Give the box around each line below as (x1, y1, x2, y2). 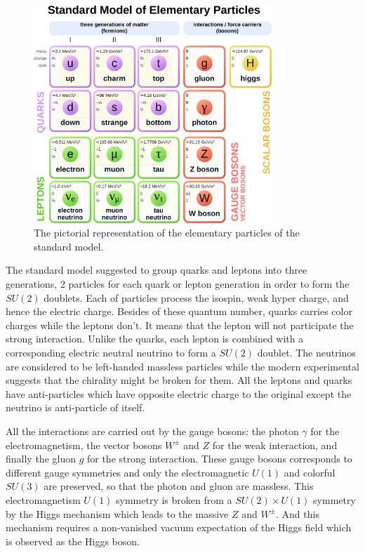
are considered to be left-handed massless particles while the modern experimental (6, 359, 359, 373)
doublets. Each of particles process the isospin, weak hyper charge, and (44, 290, 349, 305)
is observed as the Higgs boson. (6, 533, 140, 548)
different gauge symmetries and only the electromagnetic (6, 465, 249, 479)
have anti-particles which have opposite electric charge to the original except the (6, 386, 352, 401)
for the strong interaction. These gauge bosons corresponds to (86, 451, 352, 466)
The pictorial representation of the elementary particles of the (34, 225, 300, 240)
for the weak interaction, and (212, 437, 338, 452)
